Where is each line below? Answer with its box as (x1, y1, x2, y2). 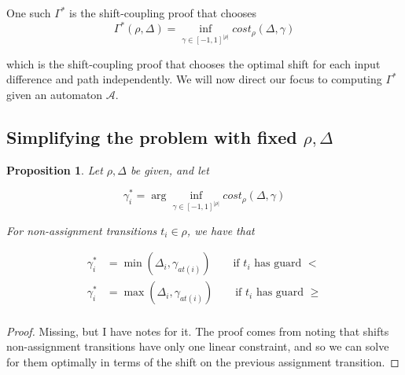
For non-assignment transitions (6, 222, 157, 238)
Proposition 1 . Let (6, 161, 103, 178)
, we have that (186, 222, 255, 238)
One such (6, 5, 51, 20)
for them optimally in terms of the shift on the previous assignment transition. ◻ (6, 353, 399, 369)
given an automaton (6, 86, 103, 102)
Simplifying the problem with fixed (6, 124, 297, 149)
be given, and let (130, 161, 209, 178)
